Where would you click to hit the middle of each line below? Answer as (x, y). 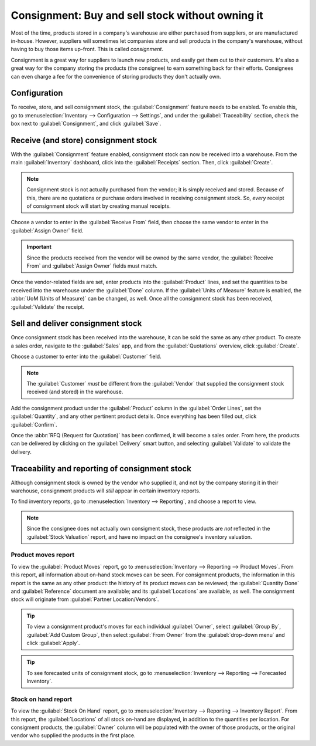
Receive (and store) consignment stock (84, 140)
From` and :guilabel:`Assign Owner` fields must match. (92, 266)
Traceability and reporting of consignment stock (101, 469)
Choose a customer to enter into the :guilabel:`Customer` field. (86, 357)
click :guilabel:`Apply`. (53, 643)
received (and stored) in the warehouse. (75, 392)
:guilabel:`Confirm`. (34, 424)
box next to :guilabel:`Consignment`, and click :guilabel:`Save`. (86, 124)
